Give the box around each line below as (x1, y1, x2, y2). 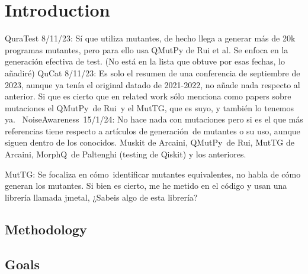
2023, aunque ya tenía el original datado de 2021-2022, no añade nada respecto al (5, 78, 300, 91)
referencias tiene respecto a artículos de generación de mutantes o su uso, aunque (5, 124, 300, 137)
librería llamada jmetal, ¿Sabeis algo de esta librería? (5, 191, 198, 203)
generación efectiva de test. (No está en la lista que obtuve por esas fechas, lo (5, 55, 285, 67)
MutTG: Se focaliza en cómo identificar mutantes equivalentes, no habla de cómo (5, 167, 301, 180)
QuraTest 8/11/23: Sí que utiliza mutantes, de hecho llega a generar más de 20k (5, 32, 296, 44)
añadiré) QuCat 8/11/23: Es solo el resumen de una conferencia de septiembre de (5, 66, 300, 79)
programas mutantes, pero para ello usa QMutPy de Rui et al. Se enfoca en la (5, 43, 288, 56)
